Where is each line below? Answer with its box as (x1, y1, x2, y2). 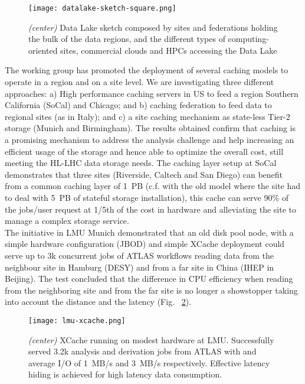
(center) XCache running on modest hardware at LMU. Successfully (28, 333, 274, 346)
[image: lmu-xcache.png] (28, 316, 126, 325)
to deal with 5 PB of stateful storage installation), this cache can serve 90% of (5, 191, 289, 203)
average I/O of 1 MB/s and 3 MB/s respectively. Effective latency (28, 356, 270, 369)
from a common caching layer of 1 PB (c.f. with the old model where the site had (5, 180, 301, 192)
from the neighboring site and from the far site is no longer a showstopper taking (5, 284, 298, 296)
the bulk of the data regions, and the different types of (28, 32, 225, 45)
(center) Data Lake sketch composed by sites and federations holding (28, 21, 278, 33)
